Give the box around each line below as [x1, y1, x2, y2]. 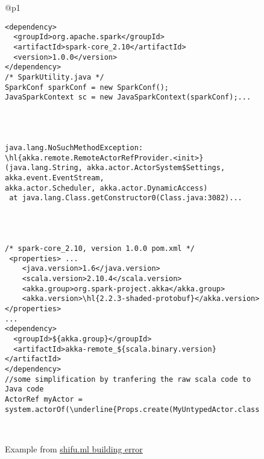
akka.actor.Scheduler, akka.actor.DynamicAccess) [5, 183, 208, 192]
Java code [5, 385, 44, 394]
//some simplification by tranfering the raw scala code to [5, 375, 251, 384]
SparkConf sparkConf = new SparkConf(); [5, 83, 169, 92]
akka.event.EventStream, [5, 174, 104, 182]
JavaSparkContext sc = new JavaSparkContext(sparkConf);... [5, 93, 251, 102]
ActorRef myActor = [5, 395, 83, 404]
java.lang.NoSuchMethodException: [5, 144, 143, 153]
